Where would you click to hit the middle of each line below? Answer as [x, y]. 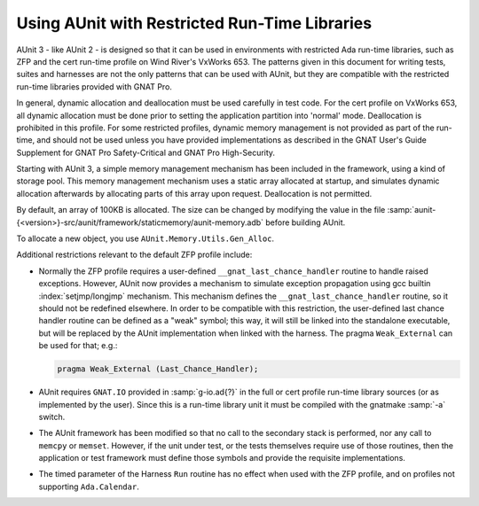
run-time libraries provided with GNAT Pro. [94, 86]
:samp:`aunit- [412, 210]
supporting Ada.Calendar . [89, 487]
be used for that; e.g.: [78, 346]
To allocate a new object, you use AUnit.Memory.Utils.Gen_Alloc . [145, 238]
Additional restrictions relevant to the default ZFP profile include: [134, 255]
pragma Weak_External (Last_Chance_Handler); [158, 369]
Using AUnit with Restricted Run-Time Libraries [194, 23]
